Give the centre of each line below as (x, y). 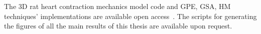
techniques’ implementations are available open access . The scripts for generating (130, 16)
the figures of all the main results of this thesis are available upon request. (118, 26)
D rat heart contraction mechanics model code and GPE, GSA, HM (126, 6)
